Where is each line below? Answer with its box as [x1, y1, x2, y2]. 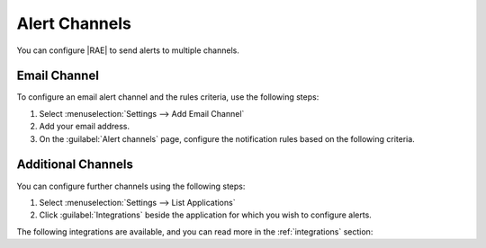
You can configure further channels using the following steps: [16, 181, 246, 191]
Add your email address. [39, 121, 130, 132]
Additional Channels [16, 157, 134, 173]
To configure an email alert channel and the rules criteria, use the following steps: [16, 92, 319, 102]
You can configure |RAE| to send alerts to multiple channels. [16, 45, 240, 56]
